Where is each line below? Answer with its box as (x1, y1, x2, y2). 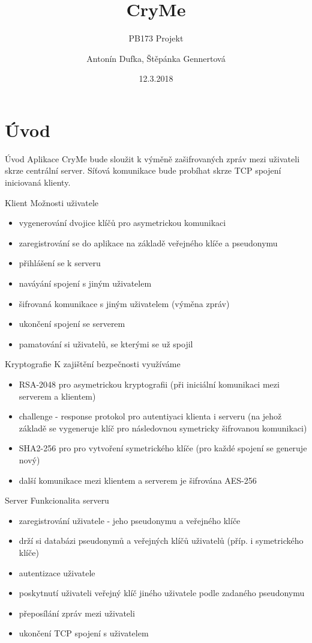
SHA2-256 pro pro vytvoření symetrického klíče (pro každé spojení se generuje (19, 442, 307, 454)
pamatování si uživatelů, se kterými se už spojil (19, 337, 193, 350)
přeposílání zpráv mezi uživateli (19, 606, 135, 619)
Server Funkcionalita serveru (5, 494, 109, 507)
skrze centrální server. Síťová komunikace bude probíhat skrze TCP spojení (5, 164, 281, 177)
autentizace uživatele (19, 566, 95, 579)
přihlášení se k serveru (19, 257, 101, 269)
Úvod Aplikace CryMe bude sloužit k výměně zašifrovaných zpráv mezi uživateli (5, 152, 300, 165)
